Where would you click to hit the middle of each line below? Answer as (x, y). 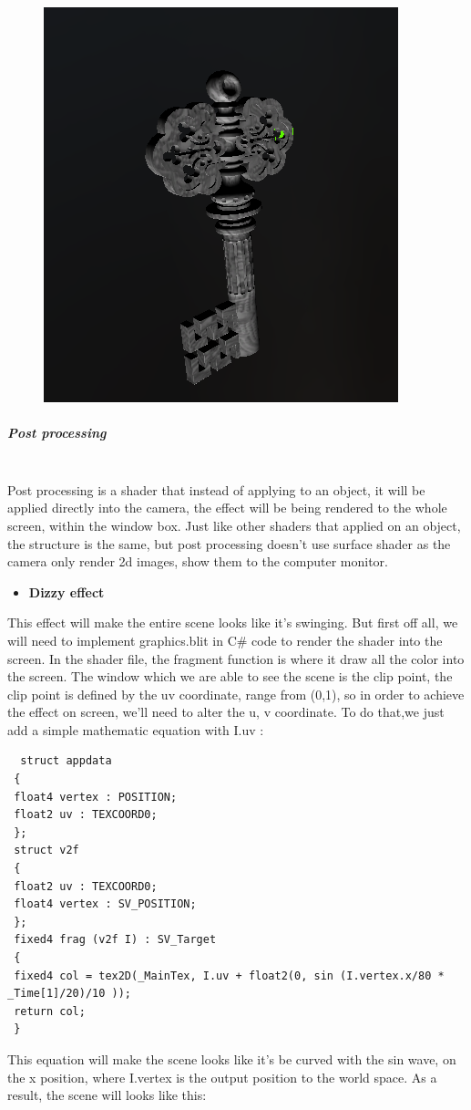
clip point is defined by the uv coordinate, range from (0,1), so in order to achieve (236, 694)
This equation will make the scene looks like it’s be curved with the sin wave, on (232, 1058)
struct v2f (46, 851)
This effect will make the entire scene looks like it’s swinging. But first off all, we (233, 622)
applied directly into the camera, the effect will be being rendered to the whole (227, 508)
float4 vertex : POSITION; (96, 797)
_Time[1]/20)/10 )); (70, 994)
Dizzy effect (67, 591)
